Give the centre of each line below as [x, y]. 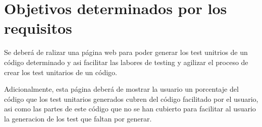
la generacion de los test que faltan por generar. [78, 118]
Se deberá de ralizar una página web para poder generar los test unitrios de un [126, 52]
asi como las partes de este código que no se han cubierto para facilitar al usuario [130, 109]
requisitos [38, 28]
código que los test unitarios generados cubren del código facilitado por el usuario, [131, 99]
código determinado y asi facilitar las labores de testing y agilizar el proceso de [126, 62]
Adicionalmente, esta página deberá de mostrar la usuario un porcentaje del [121, 89]
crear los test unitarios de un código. [61, 72]
